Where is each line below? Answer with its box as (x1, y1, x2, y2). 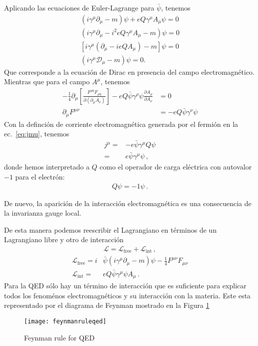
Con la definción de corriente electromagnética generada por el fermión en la (4, 118, 238, 129)
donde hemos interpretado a (4, 161, 89, 172)
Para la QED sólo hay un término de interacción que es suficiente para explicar (4, 280, 246, 291)
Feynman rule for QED (24, 332, 95, 342)
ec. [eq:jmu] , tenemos (4, 128, 69, 139)
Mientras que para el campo (4, 76, 90, 87)
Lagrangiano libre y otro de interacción (4, 234, 124, 245)
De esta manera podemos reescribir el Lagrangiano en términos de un (4, 224, 217, 235)
